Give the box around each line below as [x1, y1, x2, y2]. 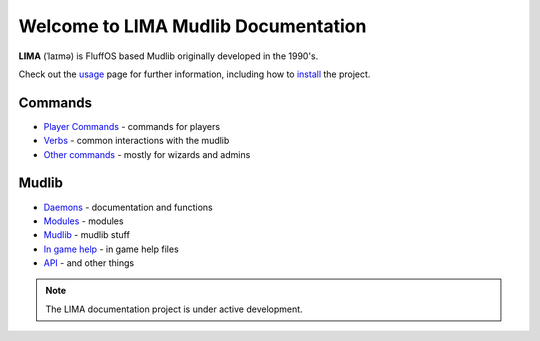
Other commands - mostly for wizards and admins [43, 148, 251, 160]
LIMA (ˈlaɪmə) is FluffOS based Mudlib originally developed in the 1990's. [18, 50, 319, 62]
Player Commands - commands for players [43, 120, 220, 132]
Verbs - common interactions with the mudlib [43, 135, 230, 147]
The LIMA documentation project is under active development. [45, 303, 304, 315]
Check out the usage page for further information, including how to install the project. [18, 68, 371, 80]
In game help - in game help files [43, 243, 179, 255]
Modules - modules [43, 215, 124, 227]
